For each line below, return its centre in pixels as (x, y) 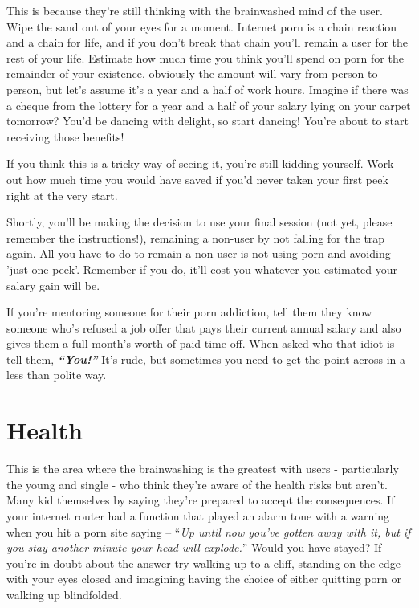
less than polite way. (57, 375)
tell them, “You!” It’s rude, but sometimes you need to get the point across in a (206, 359)
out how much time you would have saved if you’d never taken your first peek (197, 179)
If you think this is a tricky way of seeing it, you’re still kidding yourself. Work (200, 163)
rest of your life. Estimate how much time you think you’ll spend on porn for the (205, 57)
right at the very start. (62, 195)
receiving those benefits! (65, 136)
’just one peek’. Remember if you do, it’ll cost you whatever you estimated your (202, 269)
